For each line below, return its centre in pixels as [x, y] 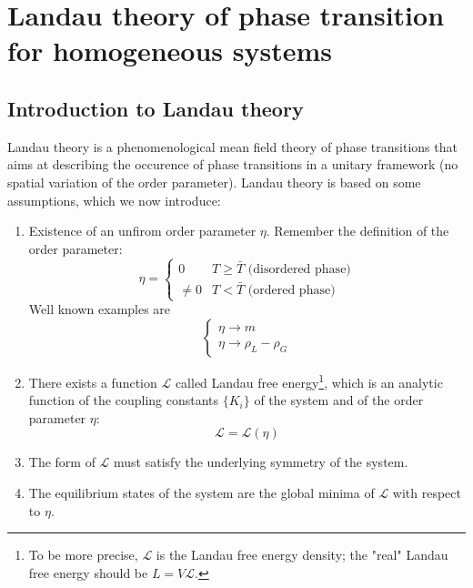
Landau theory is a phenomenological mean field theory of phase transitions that [232, 146]
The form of [62, 462]
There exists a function [93, 382]
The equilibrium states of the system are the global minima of [201, 492]
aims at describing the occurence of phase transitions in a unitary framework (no [233, 164]
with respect [427, 492]
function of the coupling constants [124, 400]
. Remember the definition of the [357, 231]
